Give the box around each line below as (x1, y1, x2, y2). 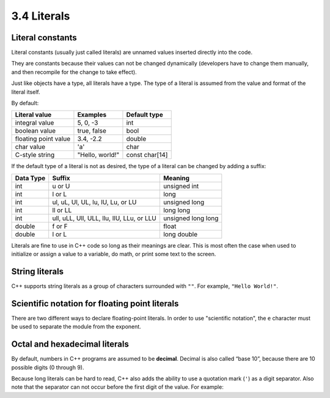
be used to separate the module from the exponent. (11, 323, 142, 330)
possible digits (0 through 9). (11, 364, 84, 371)
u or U (52, 182, 70, 190)
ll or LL (52, 205, 72, 214)
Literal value (15, 111, 52, 119)
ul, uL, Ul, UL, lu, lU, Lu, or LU (52, 197, 137, 206)
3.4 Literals (11, 9, 70, 23)
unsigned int (163, 182, 199, 190)
